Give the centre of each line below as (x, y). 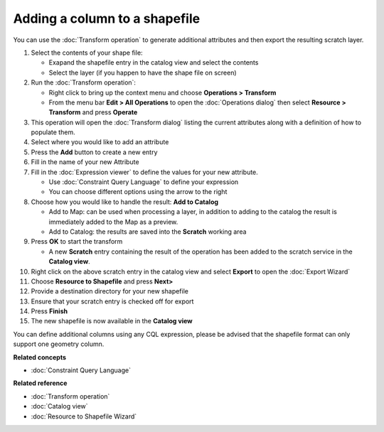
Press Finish (49, 311)
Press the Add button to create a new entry (94, 152)
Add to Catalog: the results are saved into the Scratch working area (148, 232)
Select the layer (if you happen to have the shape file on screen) (143, 72)
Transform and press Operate (93, 112)
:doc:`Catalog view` (59, 406)
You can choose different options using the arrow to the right (138, 192)
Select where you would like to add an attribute (100, 142)
